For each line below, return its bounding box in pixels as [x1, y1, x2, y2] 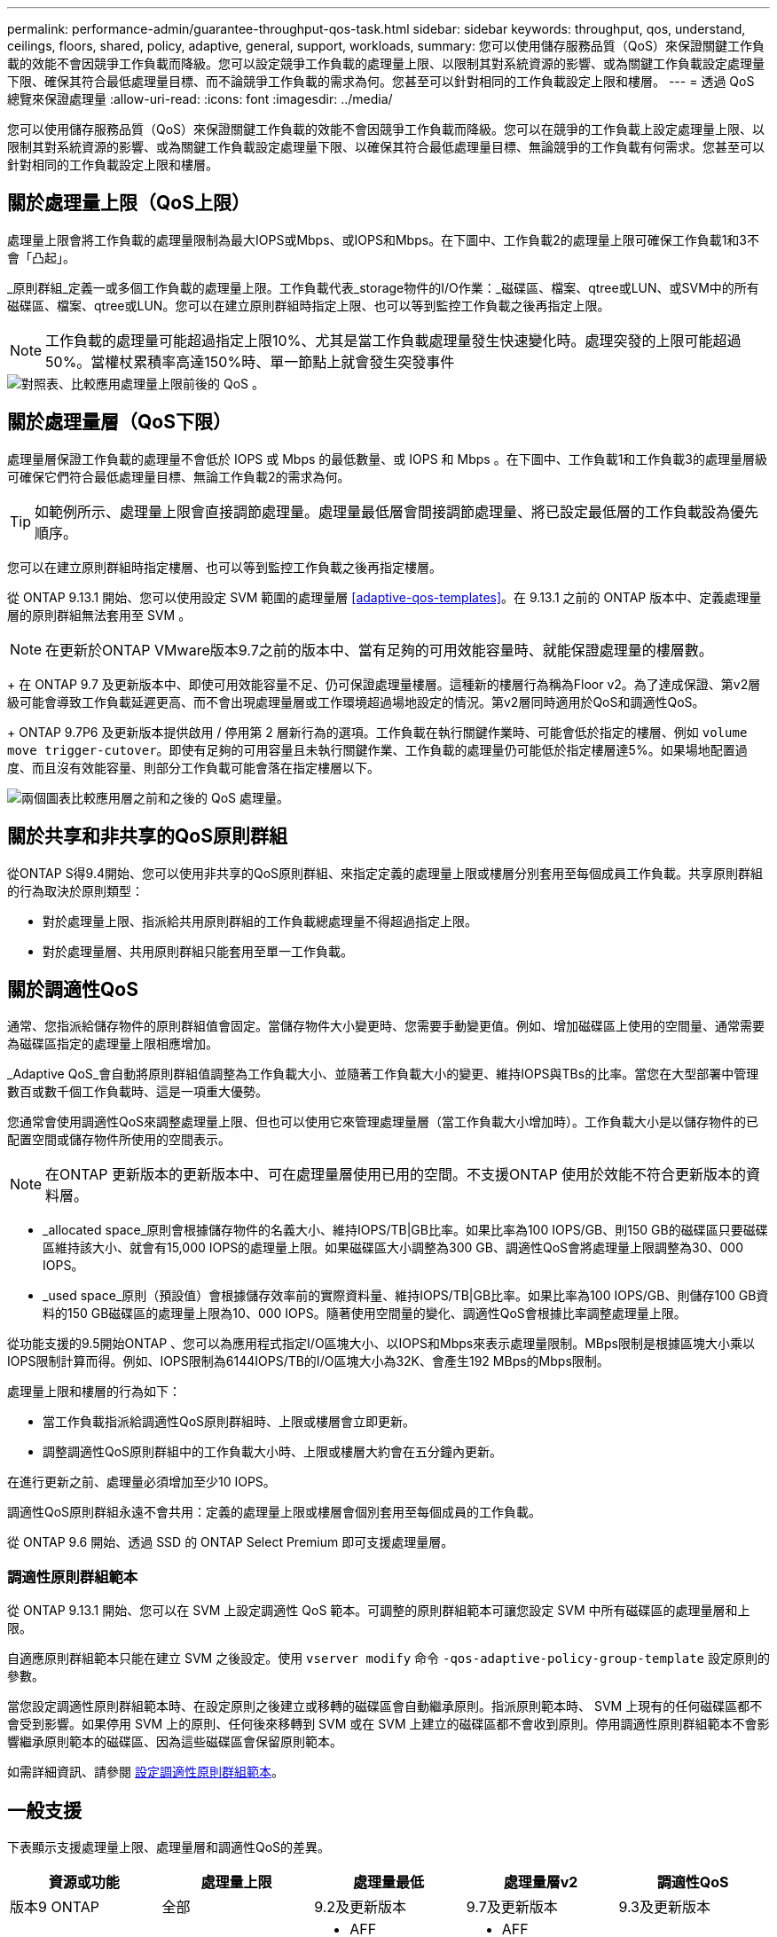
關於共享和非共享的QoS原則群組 [7, 825, 287, 848]
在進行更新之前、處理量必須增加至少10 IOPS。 [7, 1474, 276, 1490]
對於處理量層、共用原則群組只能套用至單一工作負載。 [43, 943, 353, 959]
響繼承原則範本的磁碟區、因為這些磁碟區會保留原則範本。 [7, 1734, 342, 1750]
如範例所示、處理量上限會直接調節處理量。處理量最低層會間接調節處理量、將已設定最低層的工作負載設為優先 [35, 502, 759, 521]
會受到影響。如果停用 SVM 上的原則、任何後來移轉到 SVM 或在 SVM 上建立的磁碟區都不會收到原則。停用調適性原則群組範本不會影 [7, 1716, 770, 1732]
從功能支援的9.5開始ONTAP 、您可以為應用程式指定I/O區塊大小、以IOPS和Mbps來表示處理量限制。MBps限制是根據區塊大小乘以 [7, 1336, 755, 1352]
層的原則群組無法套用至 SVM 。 [7, 607, 192, 623]
